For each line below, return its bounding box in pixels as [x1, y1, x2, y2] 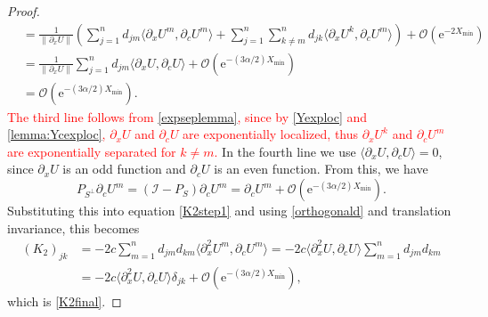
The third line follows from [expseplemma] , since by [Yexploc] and [7, 107, 368, 126]
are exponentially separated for [7, 142, 176, 160]
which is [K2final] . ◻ [7, 291, 122, 310]
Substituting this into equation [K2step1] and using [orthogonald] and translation [7, 201, 451, 220]
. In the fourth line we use [214, 142, 356, 160]
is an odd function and [62, 159, 186, 178]
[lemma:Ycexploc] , [7, 125, 106, 143]
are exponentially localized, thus [183, 125, 359, 143]
